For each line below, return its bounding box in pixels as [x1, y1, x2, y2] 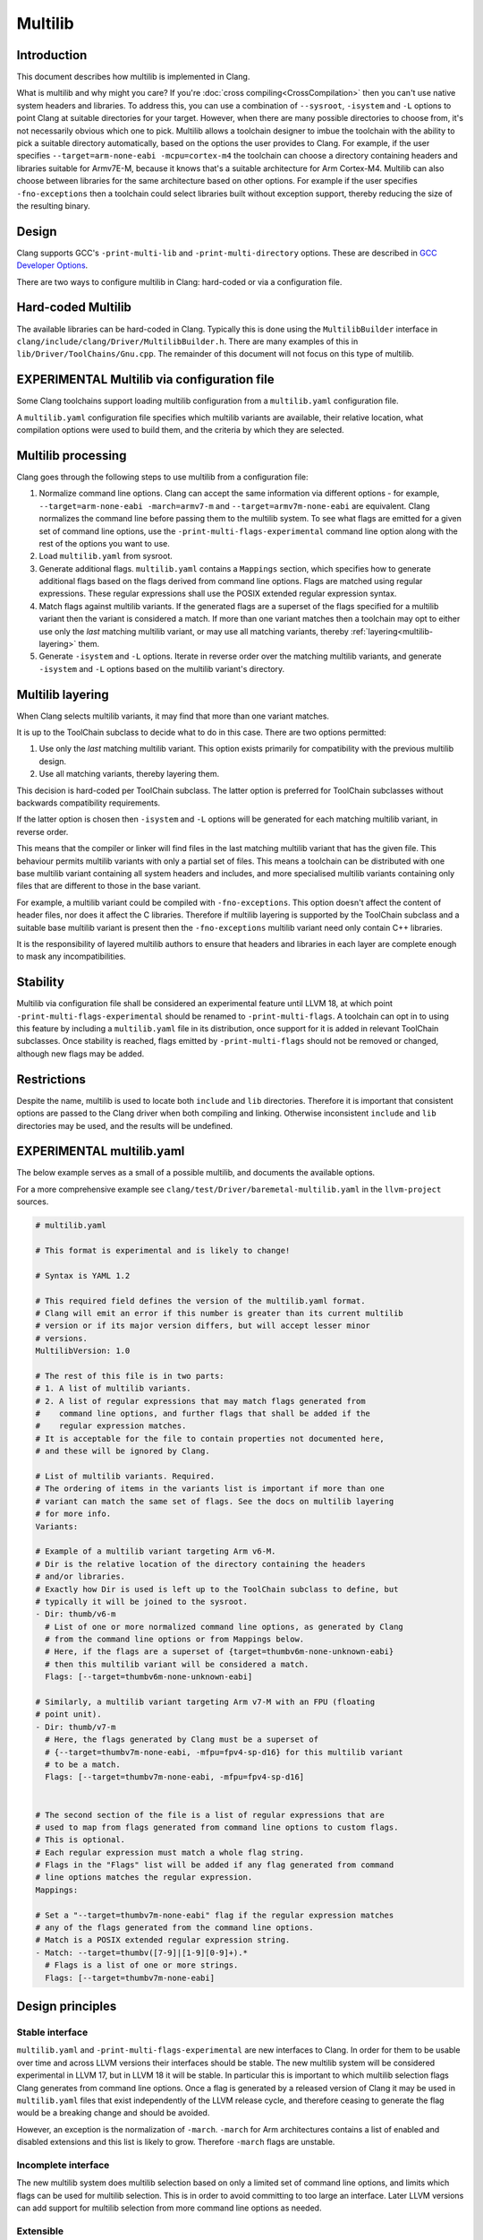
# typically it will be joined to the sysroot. [35, 1596, 248, 1607]
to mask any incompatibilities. [16, 951, 126, 962]
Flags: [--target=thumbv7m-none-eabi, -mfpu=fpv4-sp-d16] [45, 1772, 305, 1782]
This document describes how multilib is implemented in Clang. [16, 72, 250, 82]
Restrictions [16, 1072, 87, 1087]
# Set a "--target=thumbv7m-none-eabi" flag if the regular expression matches [35, 1909, 394, 1920]
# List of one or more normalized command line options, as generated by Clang [45, 1622, 404, 1632]
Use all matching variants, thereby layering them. [38, 769, 219, 780]
